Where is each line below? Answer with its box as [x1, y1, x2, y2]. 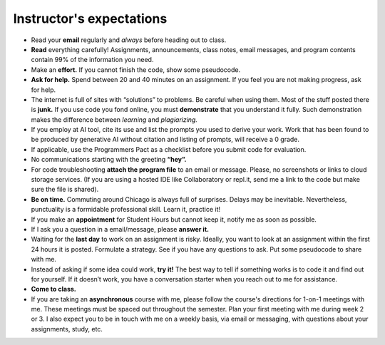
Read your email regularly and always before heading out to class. [31, 36, 227, 44]
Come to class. [31, 285, 76, 294]
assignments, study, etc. [31, 324, 103, 333]
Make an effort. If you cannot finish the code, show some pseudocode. [31, 65, 241, 74]
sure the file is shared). [31, 185, 99, 194]
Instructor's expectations [13, 11, 168, 26]
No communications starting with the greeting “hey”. [31, 155, 187, 164]
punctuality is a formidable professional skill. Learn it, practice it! [31, 205, 221, 214]
